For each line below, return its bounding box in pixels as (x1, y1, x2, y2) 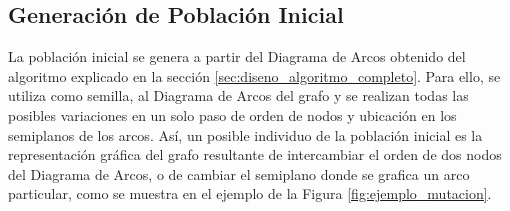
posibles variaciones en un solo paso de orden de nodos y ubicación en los (8, 104, 457, 125)
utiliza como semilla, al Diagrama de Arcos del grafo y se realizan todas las (8, 85, 469, 106)
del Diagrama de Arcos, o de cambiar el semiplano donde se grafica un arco (8, 163, 470, 184)
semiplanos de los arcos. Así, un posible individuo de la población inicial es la (8, 124, 483, 145)
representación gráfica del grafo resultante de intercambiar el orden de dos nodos (8, 144, 502, 165)
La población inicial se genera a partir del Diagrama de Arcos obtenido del (8, 46, 466, 67)
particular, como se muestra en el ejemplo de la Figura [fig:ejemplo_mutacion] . (8, 183, 492, 204)
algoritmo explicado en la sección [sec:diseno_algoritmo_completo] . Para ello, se (8, 65, 501, 86)
